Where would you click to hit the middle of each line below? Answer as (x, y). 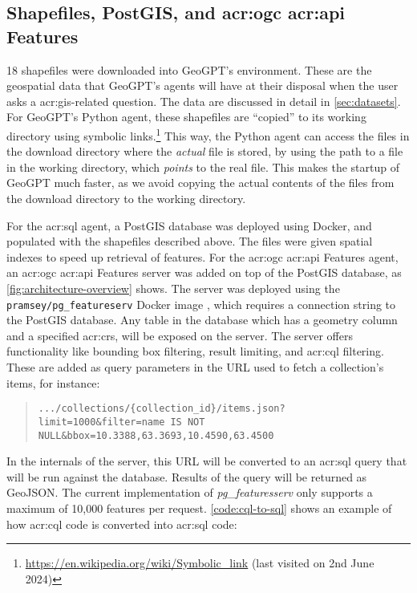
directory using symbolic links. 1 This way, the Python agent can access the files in (208, 134)
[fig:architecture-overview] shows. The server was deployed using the (173, 288)
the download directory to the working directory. (126, 198)
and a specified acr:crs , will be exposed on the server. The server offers (180, 335)
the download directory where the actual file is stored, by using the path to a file (205, 151)
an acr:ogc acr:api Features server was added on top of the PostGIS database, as (204, 272)
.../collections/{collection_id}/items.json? (162, 409)
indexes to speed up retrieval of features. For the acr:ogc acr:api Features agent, (202, 256)
